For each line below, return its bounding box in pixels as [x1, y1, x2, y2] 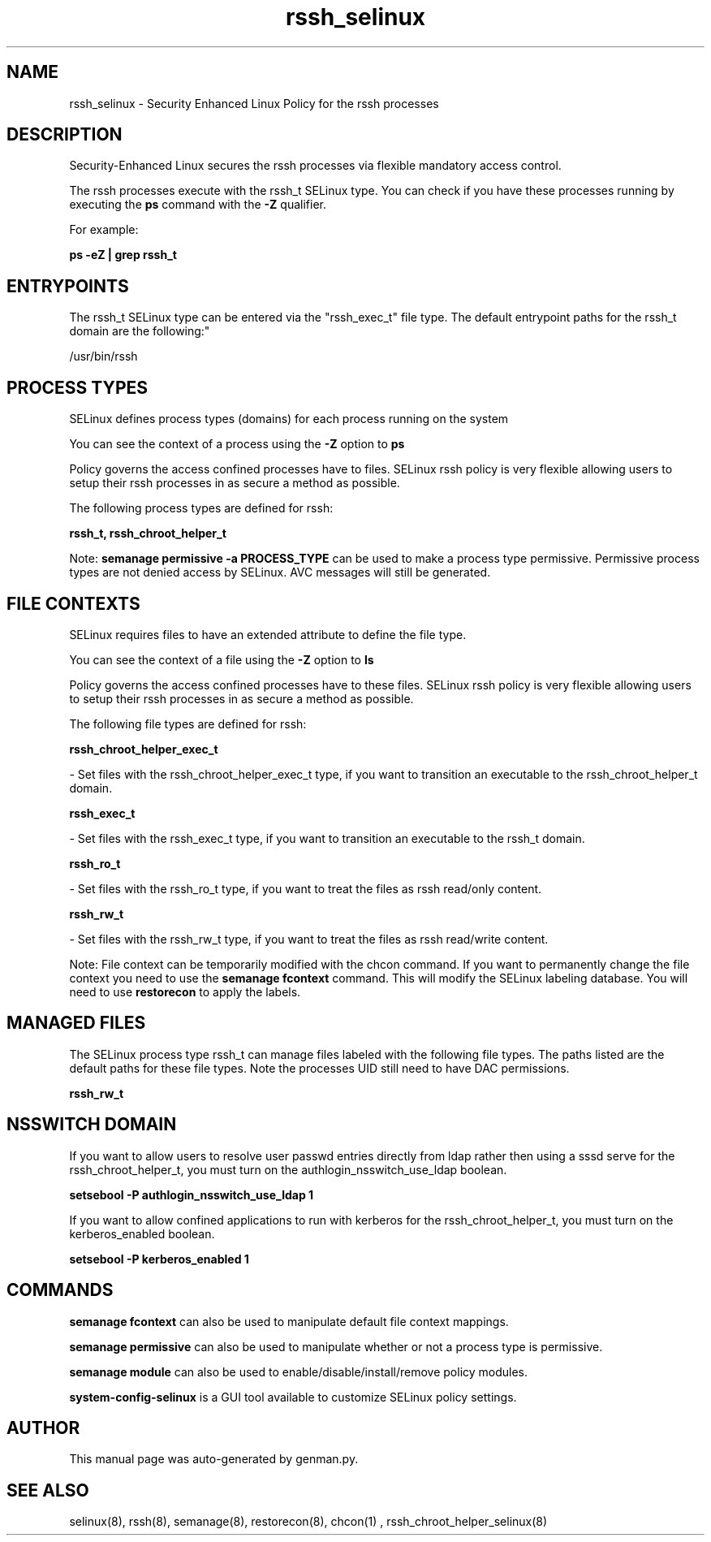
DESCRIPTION [6, 124, 123, 145]
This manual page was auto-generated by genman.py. [69, 1452, 359, 1466]
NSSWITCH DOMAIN [6, 1114, 177, 1135]
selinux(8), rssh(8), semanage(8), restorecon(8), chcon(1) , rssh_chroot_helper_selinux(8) [69, 1514, 548, 1529]
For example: [69, 222, 139, 237]
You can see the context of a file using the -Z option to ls [69, 652, 374, 667]
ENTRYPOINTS [6, 275, 129, 296]
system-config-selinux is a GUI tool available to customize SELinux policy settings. [69, 1389, 517, 1404]
